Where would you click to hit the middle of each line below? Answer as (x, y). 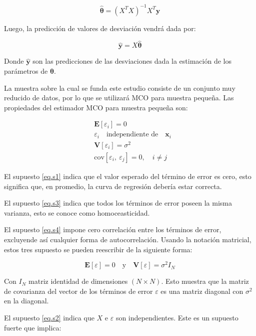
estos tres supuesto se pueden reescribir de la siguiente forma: (98, 249)
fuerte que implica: (33, 327)
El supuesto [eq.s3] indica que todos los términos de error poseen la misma (118, 203)
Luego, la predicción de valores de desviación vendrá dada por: (100, 28)
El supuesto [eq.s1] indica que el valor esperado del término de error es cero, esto (128, 176)
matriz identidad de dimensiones (78, 281)
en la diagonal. (26, 301)
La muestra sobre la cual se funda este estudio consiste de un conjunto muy (120, 88)
